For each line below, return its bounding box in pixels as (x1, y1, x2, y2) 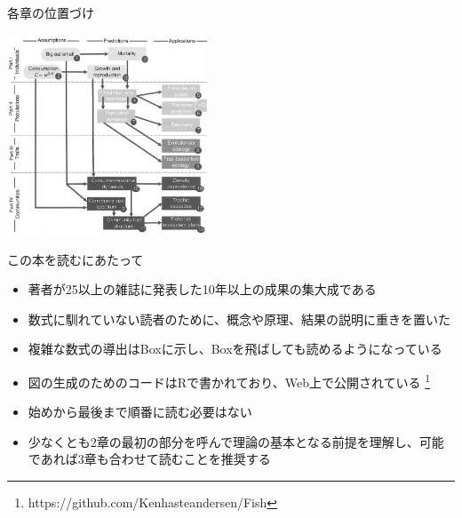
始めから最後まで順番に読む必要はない (28, 402, 252, 421)
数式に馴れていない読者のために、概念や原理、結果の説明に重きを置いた (28, 309, 450, 328)
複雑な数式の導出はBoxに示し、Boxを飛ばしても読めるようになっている (28, 339, 442, 358)
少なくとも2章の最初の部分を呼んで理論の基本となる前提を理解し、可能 (28, 432, 444, 450)
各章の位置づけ (7, 4, 94, 21)
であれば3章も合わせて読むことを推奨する (28, 450, 271, 468)
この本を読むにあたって (7, 250, 144, 268)
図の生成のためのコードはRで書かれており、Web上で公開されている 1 (28, 370, 431, 391)
